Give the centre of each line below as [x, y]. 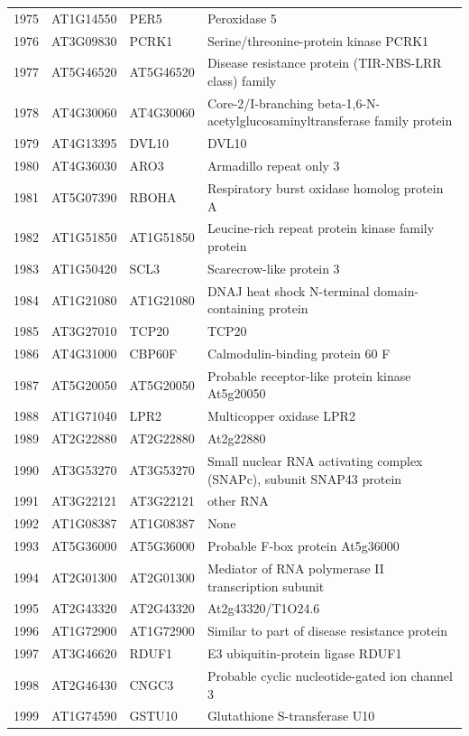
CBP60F [153, 353]
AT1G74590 [84, 716]
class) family [242, 81]
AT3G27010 [84, 331]
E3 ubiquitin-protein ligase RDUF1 [304, 653]
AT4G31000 [84, 353]
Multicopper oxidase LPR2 [281, 416]
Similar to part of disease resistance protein [327, 631]
